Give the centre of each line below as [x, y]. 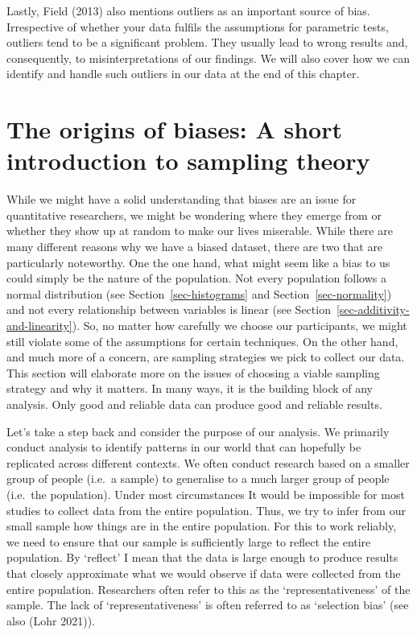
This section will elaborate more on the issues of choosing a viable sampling [193, 372]
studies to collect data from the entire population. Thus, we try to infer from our [206, 510]
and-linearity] [39, 326]
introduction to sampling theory [188, 161]
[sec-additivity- [373, 309]
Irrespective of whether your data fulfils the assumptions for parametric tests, [198, 26]
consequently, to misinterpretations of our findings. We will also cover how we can [208, 58]
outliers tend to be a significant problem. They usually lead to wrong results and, [207, 42]
